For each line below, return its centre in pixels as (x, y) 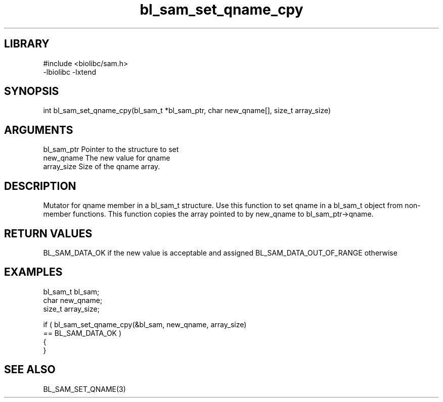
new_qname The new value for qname (107, 158)
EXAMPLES (33, 272)
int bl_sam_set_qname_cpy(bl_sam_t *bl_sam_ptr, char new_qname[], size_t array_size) (187, 111)
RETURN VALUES (48, 233)
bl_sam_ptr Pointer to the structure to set (111, 149)
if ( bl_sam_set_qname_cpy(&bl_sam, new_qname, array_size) (145, 324)
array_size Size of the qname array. (102, 167)
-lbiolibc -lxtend (70, 72)
